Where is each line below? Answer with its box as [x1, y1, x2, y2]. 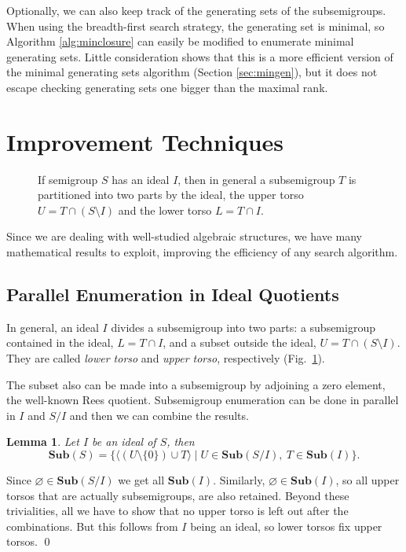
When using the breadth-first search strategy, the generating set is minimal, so [6, 17, 385, 34]
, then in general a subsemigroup [177, 171, 335, 187]
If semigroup [38, 171, 98, 187]
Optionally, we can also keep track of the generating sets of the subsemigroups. [6, 2, 386, 18]
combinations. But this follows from [6, 517, 178, 534]
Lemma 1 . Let [6, 433, 79, 450]
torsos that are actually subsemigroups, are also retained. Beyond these [6, 487, 349, 503]
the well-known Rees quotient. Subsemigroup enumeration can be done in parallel [6, 392, 399, 408]
